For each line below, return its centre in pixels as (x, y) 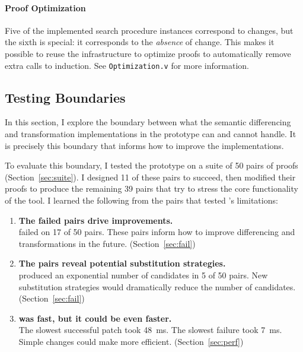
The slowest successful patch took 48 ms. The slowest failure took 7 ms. (150, 330)
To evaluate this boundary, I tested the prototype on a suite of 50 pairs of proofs (151, 165)
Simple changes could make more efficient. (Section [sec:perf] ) (131, 341)
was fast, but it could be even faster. (95, 318)
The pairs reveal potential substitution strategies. (122, 263)
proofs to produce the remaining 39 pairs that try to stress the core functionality (151, 188)
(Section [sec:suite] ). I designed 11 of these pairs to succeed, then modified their (150, 177)
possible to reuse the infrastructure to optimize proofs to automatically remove (148, 53)
